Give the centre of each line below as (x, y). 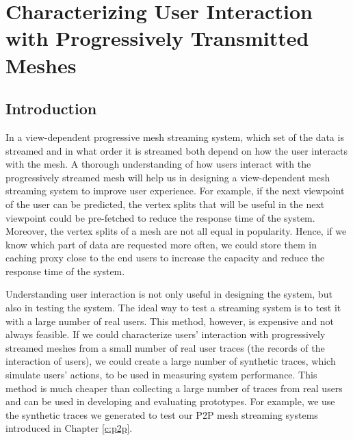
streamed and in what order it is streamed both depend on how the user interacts (176, 150)
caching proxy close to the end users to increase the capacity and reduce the (165, 258)
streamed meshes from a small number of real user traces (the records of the (165, 347)
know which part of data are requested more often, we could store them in (161, 244)
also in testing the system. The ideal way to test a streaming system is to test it (173, 308)
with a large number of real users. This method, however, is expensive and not (170, 321)
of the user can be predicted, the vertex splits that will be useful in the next (165, 204)
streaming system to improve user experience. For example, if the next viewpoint (175, 191)
